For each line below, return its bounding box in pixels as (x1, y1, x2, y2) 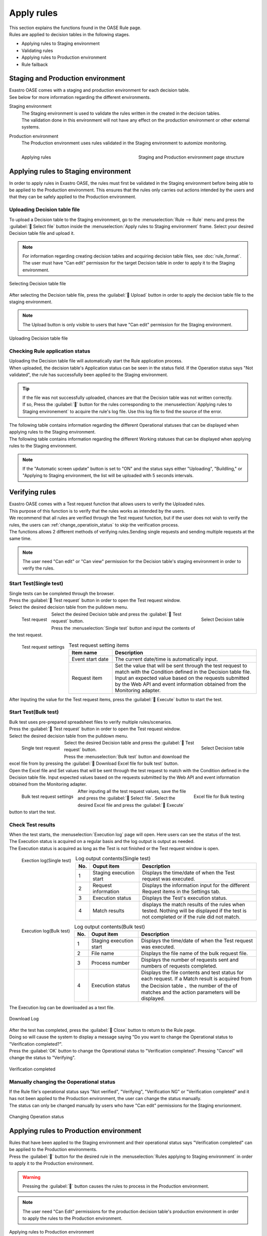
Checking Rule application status (9, 348, 90, 354)
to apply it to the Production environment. (9, 1160, 94, 1166)
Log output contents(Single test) (75, 855, 151, 862)
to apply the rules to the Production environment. (22, 1215, 123, 1221)
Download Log (9, 1016, 39, 1022)
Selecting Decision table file (9, 281, 66, 287)
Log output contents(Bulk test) (74, 923, 145, 930)
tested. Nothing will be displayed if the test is (142, 907, 247, 914)
